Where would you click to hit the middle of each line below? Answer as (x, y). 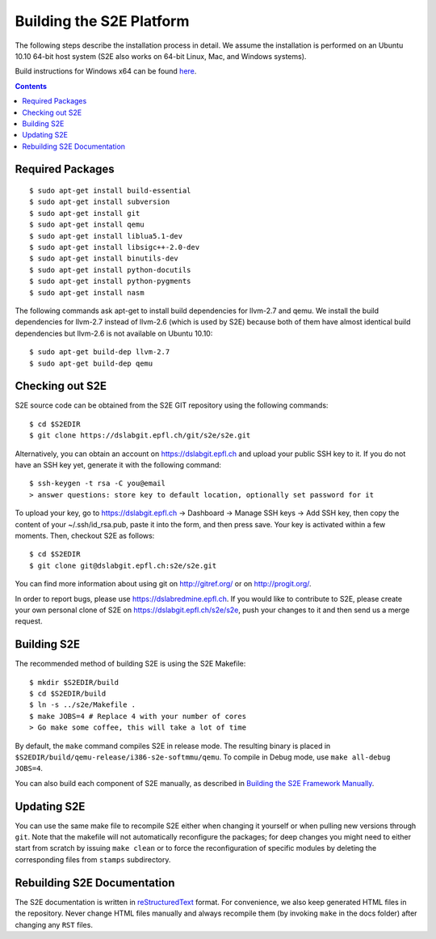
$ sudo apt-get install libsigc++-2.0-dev (115, 247)
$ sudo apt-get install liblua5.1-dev (106, 236)
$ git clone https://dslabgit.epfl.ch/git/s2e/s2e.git (140, 436)
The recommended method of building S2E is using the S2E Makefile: (130, 664)
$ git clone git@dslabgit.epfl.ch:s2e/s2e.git (123, 565)
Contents (31, 86)
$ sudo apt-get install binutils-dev (104, 258)
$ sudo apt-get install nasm (87, 292)
